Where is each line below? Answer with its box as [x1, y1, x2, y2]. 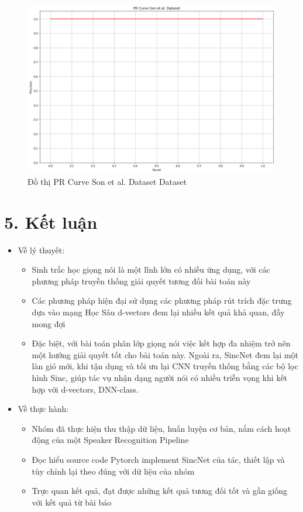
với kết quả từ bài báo [32, 496, 112, 508]
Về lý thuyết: [18, 243, 65, 256]
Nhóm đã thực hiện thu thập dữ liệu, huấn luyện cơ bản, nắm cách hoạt [32, 422, 291, 434]
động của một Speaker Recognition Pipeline [32, 434, 189, 446]
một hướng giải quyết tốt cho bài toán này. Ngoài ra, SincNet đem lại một [32, 348, 299, 360]
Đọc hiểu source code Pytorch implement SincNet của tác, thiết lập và [32, 453, 285, 466]
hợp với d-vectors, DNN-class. [32, 383, 139, 395]
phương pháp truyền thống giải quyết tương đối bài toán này [32, 274, 251, 287]
